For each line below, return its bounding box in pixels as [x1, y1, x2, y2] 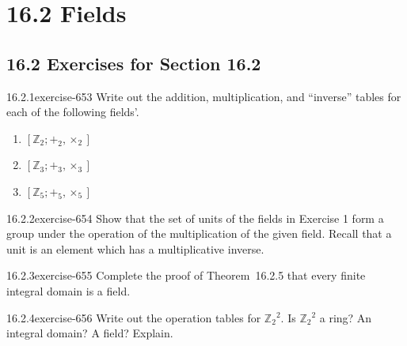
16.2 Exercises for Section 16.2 [6, 51, 261, 75]
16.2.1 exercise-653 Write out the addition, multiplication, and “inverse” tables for [6, 88, 401, 104]
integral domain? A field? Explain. [6, 325, 173, 341]
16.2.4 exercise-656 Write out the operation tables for [6, 309, 261, 325]
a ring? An [319, 309, 372, 325]
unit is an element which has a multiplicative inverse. [6, 240, 264, 257]
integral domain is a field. [6, 282, 131, 299]
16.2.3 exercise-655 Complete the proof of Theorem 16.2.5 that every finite [6, 267, 366, 284]
